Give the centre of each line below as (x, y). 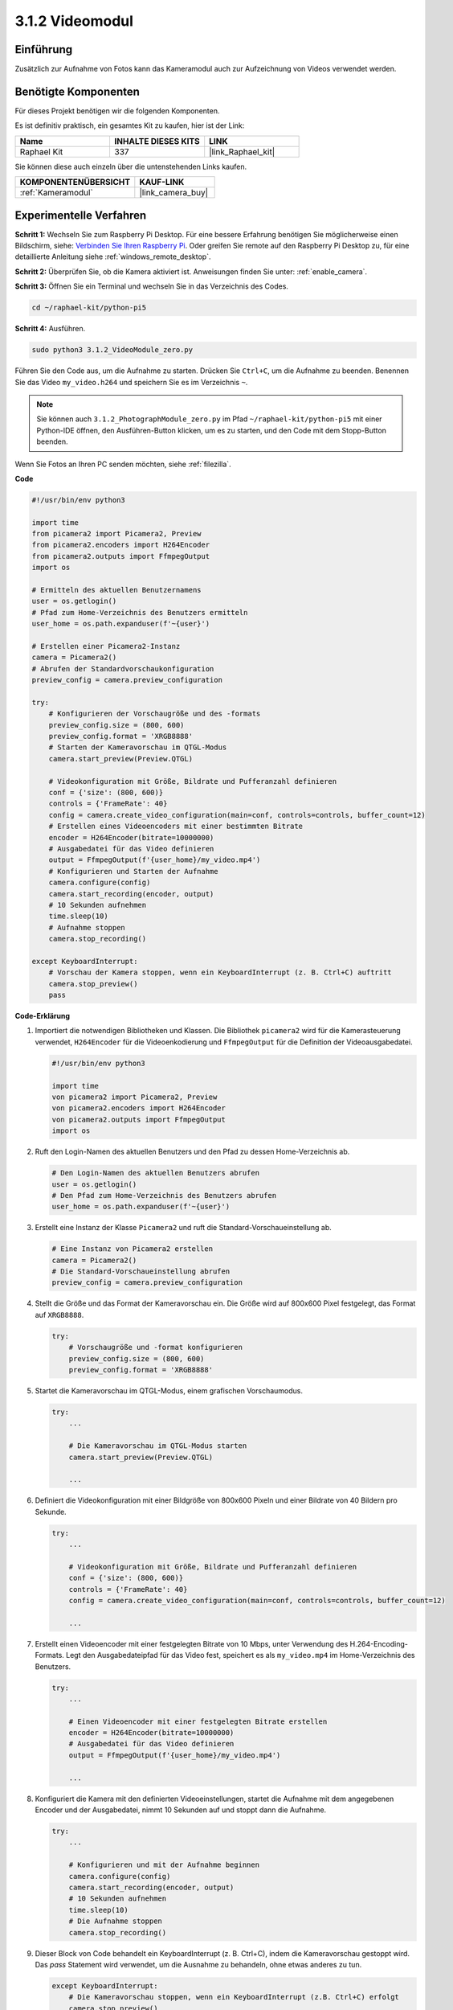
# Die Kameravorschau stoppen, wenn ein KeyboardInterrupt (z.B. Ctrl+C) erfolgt (234, 1997)
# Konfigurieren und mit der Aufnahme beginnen (164, 1865)
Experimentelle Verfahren (81, 215)
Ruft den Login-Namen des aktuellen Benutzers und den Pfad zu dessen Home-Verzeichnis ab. (192, 1152)
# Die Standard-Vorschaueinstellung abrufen (141, 1272)
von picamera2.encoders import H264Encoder (139, 1108)
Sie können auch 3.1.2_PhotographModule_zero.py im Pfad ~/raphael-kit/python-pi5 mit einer (209, 419)
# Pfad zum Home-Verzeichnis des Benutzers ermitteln (140, 612)
